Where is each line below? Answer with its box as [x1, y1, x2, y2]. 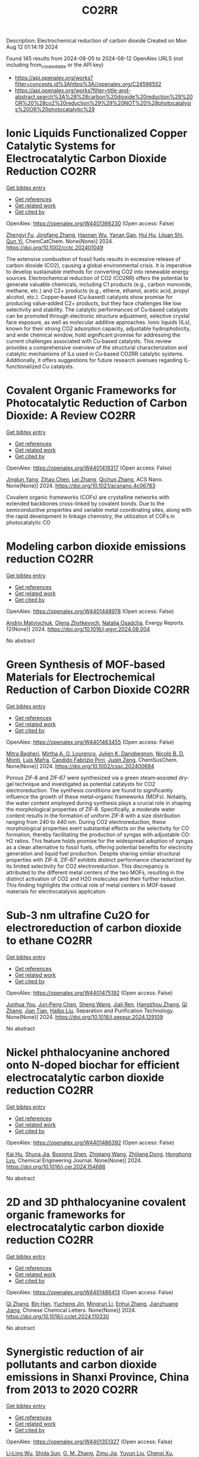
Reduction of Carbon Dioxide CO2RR [6, 683, 190, 696]
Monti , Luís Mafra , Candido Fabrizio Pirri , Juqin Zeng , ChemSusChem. [6, 756, 178, 763]
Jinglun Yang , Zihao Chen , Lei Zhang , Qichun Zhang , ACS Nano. [6, 476, 163, 483]
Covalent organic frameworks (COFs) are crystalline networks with [6, 493, 169, 501]
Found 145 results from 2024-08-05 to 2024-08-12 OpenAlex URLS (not [6, 55, 184, 62]
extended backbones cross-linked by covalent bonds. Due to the [6, 500, 165, 507]
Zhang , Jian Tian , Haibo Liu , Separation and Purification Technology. [6, 1007, 174, 1014]
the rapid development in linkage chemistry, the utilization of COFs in [6, 512, 175, 520]
